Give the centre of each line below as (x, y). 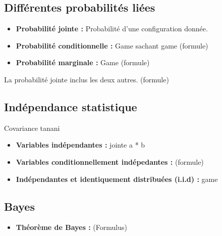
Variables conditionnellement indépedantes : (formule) (110, 161)
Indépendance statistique (71, 106)
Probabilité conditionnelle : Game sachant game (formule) (112, 45)
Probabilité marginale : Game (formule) (83, 62)
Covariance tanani (32, 128)
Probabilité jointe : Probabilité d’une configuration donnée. (112, 29)
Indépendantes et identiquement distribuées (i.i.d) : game (117, 179)
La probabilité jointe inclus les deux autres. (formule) (87, 79)
